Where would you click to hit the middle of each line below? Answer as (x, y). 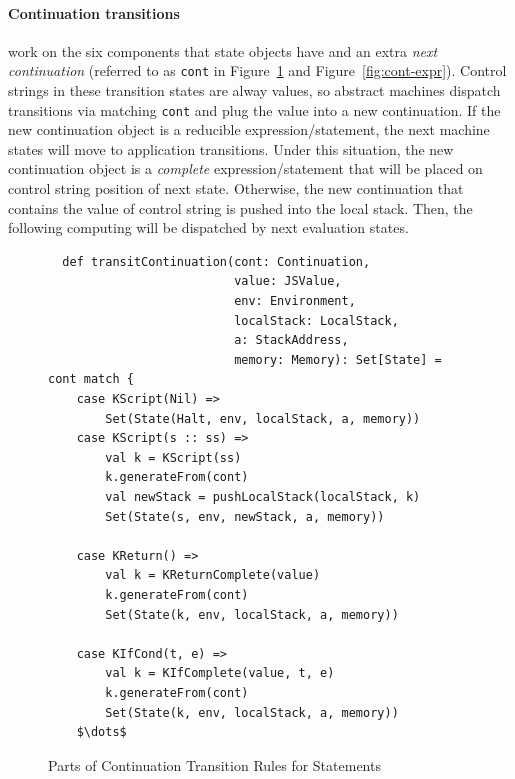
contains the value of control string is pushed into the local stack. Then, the (240, 207)
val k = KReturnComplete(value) (213, 575)
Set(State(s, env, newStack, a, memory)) (245, 516)
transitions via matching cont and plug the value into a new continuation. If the (254, 109)
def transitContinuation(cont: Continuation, (216, 261)
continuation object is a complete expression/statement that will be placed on (245, 168)
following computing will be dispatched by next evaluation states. (208, 227)
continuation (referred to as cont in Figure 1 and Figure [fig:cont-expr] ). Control (257, 70)
